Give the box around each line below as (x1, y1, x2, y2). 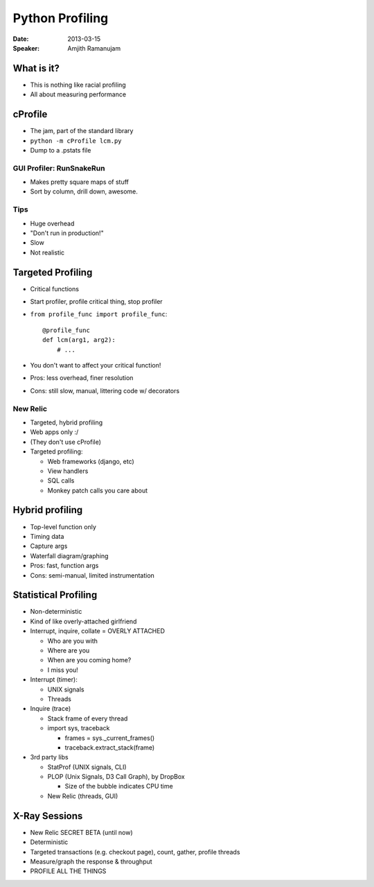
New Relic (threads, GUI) (47, 791, 118, 800)
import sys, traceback (47, 724, 110, 732)
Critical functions (30, 284, 80, 293)
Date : (12, 35, 29, 43)
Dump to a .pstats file (30, 146, 91, 154)
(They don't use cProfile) (30, 438, 102, 446)
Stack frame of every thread (47, 714, 128, 723)
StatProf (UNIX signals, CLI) (47, 763, 127, 771)
